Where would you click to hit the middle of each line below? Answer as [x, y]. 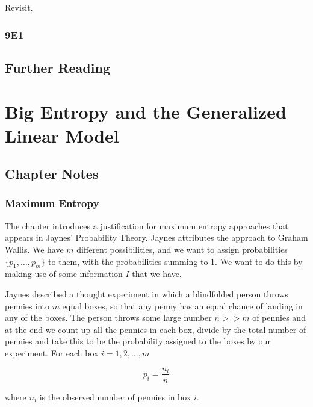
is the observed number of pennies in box [115, 396]
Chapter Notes [52, 174]
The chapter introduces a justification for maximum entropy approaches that [147, 225]
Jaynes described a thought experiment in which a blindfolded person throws [147, 294]
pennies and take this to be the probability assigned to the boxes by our [138, 341]
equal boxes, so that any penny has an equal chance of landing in [182, 306]
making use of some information [64, 274]
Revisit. [19, 7]
